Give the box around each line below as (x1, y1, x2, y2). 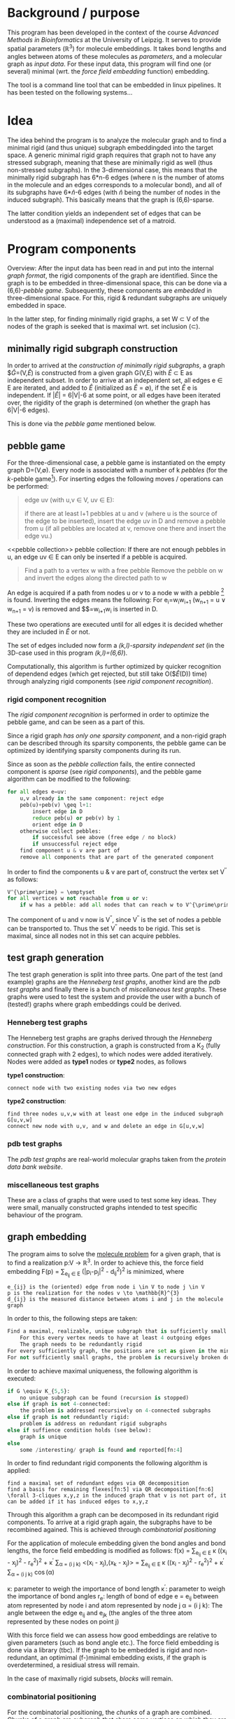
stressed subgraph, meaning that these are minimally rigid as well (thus (7, 158, 213, 166)
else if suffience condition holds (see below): (7, 1427, 152, 1434)
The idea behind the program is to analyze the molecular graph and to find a (7, 135, 227, 144)
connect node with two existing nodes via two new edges (7, 1085, 177, 1092)
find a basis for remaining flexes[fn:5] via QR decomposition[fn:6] (7, 1486, 215, 1493)
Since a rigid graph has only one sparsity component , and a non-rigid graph (7, 731, 227, 740)
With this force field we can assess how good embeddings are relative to (7, 1631, 218, 1640)
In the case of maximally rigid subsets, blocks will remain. (7, 1674, 173, 1683)
